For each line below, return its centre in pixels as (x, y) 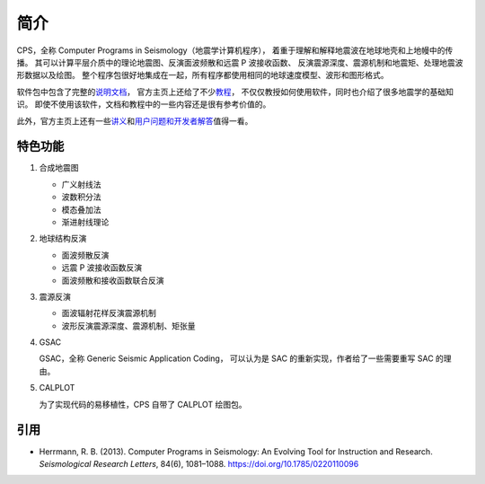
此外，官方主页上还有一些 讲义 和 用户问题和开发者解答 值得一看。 (135, 120)
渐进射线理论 (85, 222)
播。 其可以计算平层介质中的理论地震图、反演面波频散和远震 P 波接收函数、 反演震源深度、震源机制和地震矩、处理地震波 (240, 62)
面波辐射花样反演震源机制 (109, 313)
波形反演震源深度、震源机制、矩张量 (128, 326)
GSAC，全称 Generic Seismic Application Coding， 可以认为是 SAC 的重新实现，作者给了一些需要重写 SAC (237, 358)
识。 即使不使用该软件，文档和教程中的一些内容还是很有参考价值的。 (144, 104)
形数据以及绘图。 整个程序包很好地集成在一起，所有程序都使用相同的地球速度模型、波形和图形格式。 (203, 75)
